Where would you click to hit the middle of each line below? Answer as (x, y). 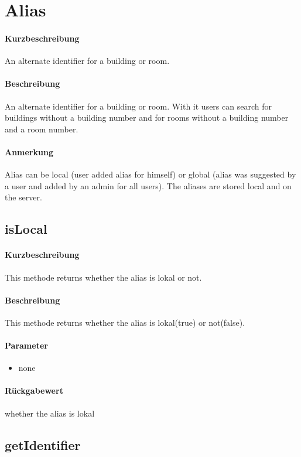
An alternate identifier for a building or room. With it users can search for (138, 106)
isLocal (26, 229)
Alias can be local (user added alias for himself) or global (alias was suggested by (150, 174)
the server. (23, 197)
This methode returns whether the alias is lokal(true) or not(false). (125, 322)
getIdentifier (43, 444)
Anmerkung (29, 151)
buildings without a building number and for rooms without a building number (147, 117)
